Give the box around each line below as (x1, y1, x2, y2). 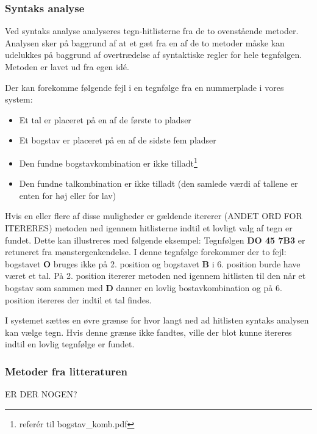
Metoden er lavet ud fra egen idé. (5, 60, 129, 73)
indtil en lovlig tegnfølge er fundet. (5, 338, 135, 350)
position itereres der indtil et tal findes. (5, 293, 152, 306)
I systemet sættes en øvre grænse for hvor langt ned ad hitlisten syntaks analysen (5, 314, 309, 327)
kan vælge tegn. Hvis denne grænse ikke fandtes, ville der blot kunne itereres (5, 325, 292, 338)
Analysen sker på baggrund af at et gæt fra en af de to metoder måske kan (5, 36, 285, 49)
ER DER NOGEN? (5, 388, 77, 400)
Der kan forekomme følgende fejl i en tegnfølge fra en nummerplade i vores (5, 81, 284, 93)
